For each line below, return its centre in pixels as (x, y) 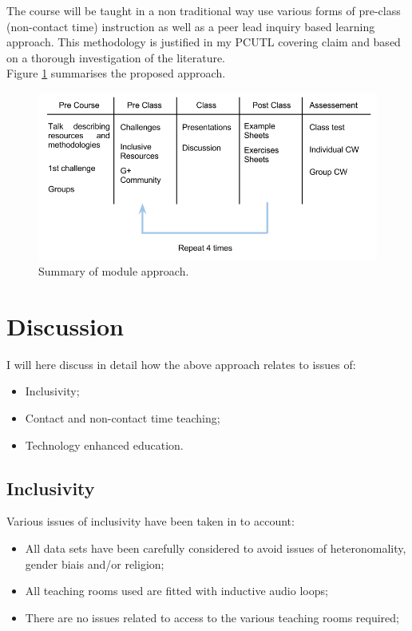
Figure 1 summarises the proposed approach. (116, 73)
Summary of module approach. (114, 271)
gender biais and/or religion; (95, 564)
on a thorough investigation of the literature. (116, 57)
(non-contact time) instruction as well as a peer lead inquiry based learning (191, 26)
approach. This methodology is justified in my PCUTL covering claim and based (204, 42)
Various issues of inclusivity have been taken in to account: (151, 521)
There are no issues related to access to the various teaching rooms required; (212, 617)
